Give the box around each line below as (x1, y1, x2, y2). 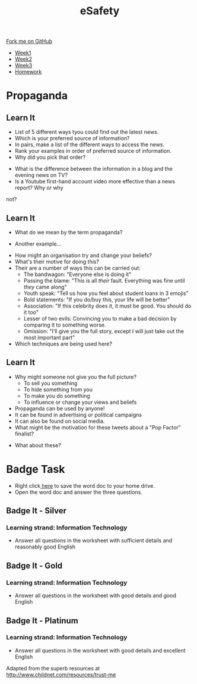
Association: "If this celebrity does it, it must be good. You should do (23, 302, 192, 309)
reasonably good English (14, 543, 76, 551)
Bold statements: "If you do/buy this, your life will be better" (23, 296, 170, 303)
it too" (23, 309, 39, 316)
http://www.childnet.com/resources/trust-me (6, 671, 116, 678)
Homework (14, 68, 42, 76)
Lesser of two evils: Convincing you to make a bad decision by (23, 315, 177, 322)
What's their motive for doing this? (14, 258, 100, 265)
